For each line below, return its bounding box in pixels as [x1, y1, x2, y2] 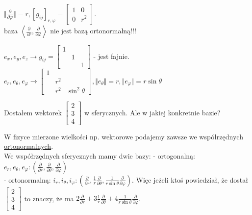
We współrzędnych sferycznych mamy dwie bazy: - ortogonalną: [4, 151, 195, 161]
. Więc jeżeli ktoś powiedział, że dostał [131, 174, 248, 185]
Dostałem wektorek [4, 107, 62, 117]
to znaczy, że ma [24, 193, 74, 203]
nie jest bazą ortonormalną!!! [50, 26, 136, 35]
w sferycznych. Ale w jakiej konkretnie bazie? [84, 107, 221, 117]
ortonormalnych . [4, 141, 53, 151]
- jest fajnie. [93, 51, 129, 61]
